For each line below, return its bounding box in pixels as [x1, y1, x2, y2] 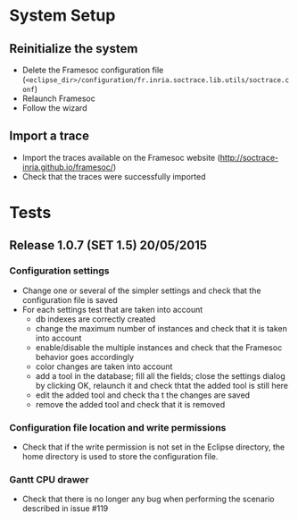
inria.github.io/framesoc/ [21, 162, 114, 172]
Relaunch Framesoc [21, 93, 95, 104]
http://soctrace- [219, 152, 279, 163]
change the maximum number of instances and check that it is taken [35, 323, 288, 333]
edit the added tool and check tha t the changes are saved [35, 390, 251, 400]
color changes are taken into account [35, 361, 173, 372]
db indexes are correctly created [35, 314, 156, 324]
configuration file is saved [21, 294, 118, 305]
